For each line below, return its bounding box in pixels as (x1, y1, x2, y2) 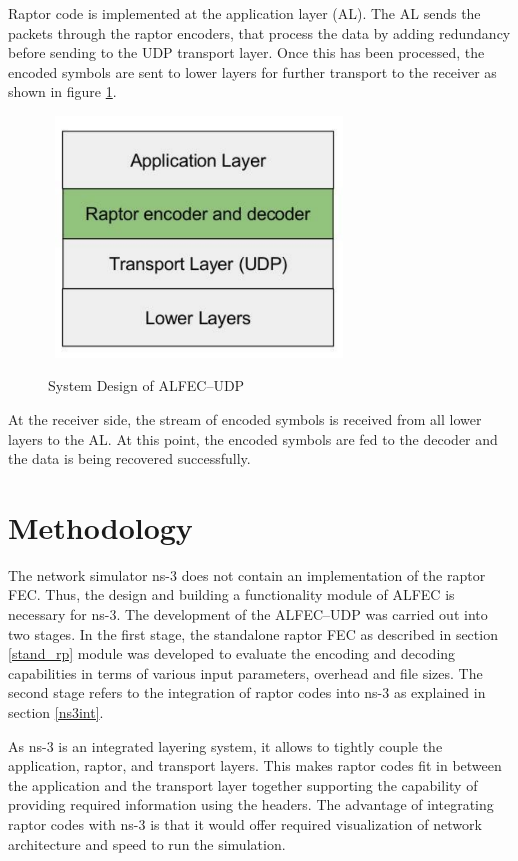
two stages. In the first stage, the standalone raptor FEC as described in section (8, 623, 498, 644)
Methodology (8, 506, 193, 547)
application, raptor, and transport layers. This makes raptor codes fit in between (8, 755, 502, 776)
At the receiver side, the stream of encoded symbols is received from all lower (8, 408, 482, 429)
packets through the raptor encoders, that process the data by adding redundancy (8, 22, 511, 43)
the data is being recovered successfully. (8, 448, 251, 469)
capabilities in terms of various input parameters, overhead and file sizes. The (8, 662, 483, 683)
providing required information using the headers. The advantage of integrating (8, 794, 494, 815)
